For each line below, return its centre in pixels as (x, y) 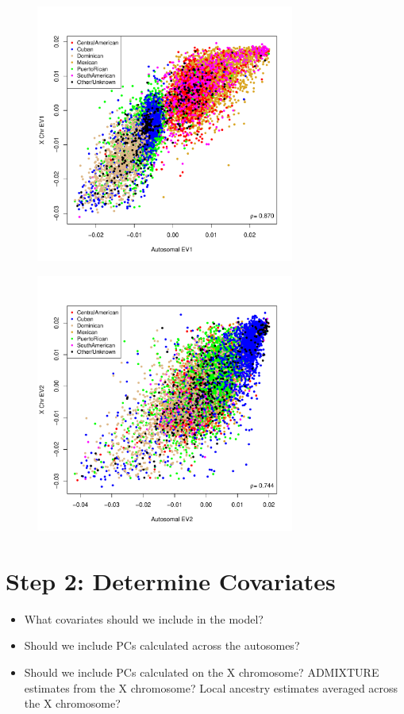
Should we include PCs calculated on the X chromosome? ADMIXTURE (202, 672)
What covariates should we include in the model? (144, 618)
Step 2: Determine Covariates (171, 580)
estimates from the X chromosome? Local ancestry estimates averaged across (211, 687)
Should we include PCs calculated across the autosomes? (162, 645)
